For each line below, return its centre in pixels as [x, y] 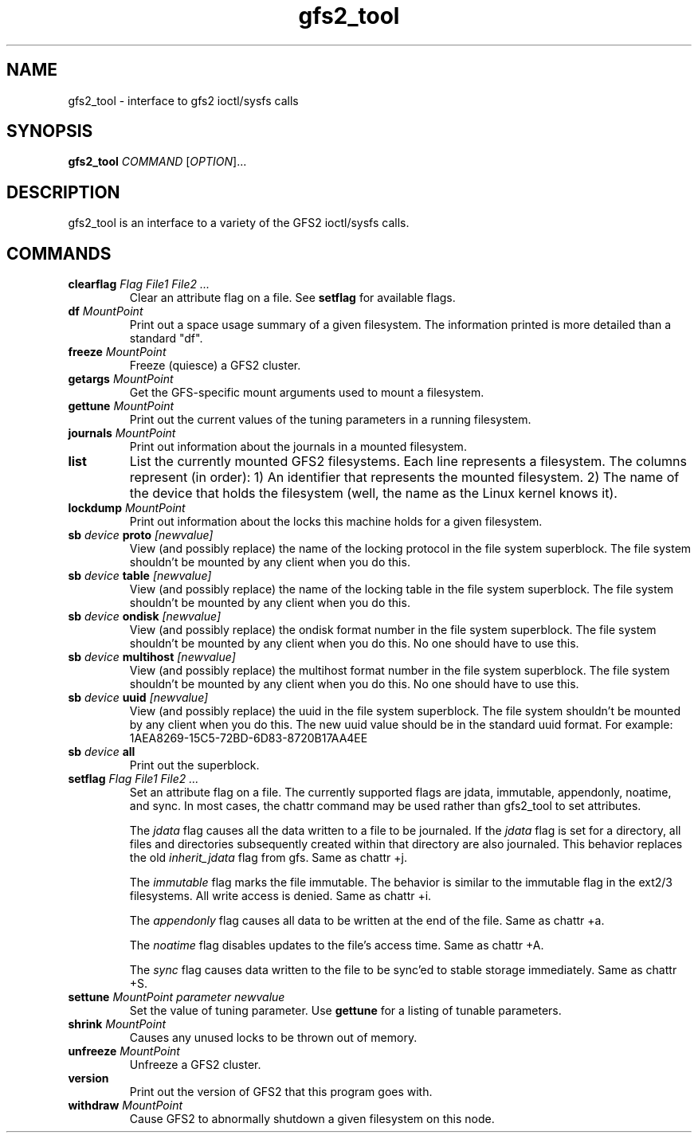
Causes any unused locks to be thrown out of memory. [273, 1038]
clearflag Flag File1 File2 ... [139, 284]
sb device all [102, 752]
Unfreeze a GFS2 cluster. [195, 1065]
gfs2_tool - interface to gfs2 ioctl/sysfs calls [183, 100]
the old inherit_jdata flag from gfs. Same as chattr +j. [268, 858]
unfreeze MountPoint [124, 1051]
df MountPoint [106, 311]
